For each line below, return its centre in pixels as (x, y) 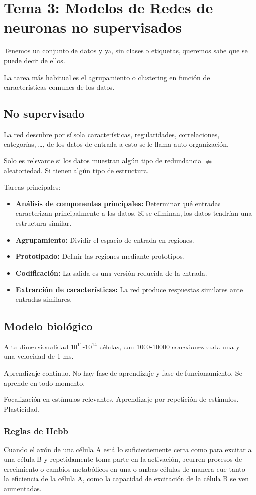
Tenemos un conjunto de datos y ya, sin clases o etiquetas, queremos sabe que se (126, 51)
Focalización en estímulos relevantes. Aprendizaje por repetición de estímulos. (121, 399)
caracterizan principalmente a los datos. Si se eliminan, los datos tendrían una (134, 213)
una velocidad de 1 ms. (39, 356)
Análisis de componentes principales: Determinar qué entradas (118, 203)
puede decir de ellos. (35, 60)
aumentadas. (23, 488)
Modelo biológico (48, 326)
